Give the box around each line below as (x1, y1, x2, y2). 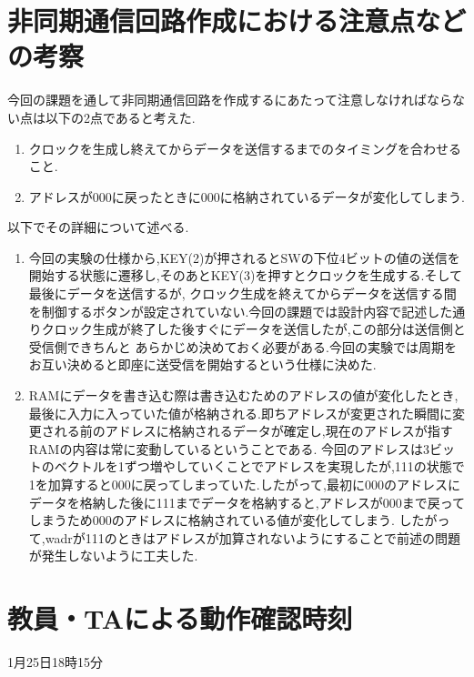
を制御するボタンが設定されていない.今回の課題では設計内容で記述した (28, 301, 453, 320)
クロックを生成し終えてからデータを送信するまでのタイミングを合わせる (28, 138, 462, 157)
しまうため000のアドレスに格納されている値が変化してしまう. (28, 510, 395, 530)
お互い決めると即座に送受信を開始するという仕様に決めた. (28, 355, 377, 374)
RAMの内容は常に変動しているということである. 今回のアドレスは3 (28, 439, 430, 458)
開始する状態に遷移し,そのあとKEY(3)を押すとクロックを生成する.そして (28, 266, 462, 285)
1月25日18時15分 (7, 652, 103, 672)
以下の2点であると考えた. (45, 107, 196, 126)
